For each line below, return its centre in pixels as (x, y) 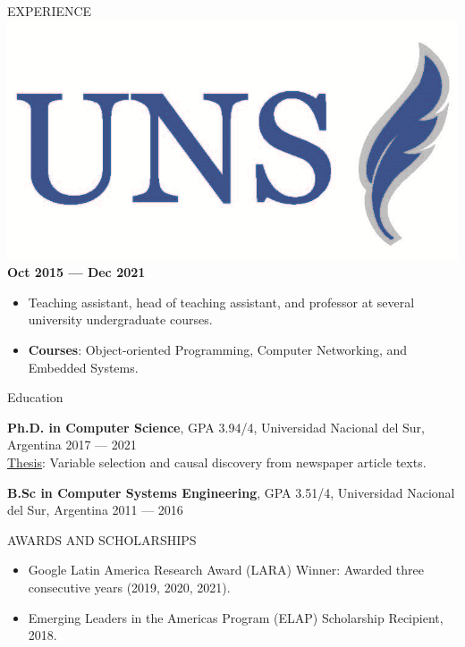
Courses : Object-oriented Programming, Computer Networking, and (218, 349)
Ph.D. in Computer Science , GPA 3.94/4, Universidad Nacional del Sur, (216, 427)
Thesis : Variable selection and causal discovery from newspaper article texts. (217, 462)
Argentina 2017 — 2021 (72, 445)
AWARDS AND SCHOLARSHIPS (102, 539)
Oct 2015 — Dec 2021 (76, 272)
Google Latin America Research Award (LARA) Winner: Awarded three (226, 570)
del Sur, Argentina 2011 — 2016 (95, 510)
